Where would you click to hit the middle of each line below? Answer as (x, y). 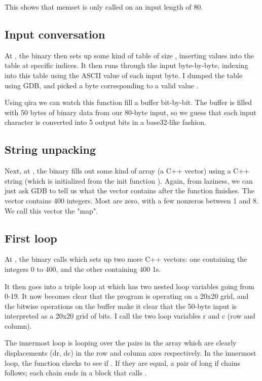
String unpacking (50, 149)
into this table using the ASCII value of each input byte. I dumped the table (124, 75)
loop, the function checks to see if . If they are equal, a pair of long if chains (123, 362)
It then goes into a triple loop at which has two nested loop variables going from (129, 286)
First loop (31, 238)
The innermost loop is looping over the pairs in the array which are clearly (121, 343)
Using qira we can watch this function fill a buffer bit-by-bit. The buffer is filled (128, 102)
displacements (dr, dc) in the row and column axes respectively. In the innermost (130, 353)
